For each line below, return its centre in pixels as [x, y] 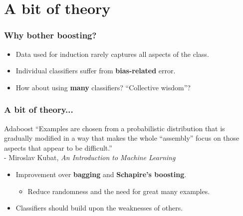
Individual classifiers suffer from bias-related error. [96, 71]
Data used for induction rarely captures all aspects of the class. [112, 54]
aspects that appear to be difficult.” [58, 147]
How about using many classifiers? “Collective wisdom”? [103, 87]
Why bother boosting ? [50, 35]
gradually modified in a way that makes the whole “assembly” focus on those [122, 138]
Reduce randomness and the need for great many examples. [119, 191]
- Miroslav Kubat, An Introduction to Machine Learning [90, 157]
